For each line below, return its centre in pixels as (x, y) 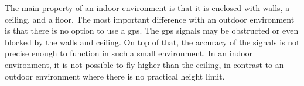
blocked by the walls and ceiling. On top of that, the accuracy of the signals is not (152, 42)
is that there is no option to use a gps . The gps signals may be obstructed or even (152, 31)
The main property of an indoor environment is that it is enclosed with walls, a (147, 8)
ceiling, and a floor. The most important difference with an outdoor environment (150, 19)
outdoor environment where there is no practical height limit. (115, 76)
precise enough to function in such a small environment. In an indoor (129, 53)
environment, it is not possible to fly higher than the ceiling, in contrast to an (144, 64)
